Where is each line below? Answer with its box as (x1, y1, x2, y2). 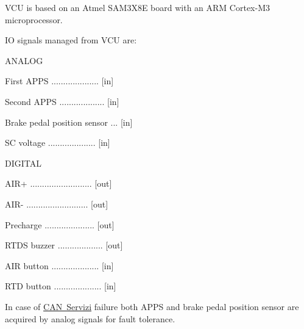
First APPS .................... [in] (5, 74, 114, 87)
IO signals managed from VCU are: (5, 34, 137, 46)
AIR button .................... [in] (5, 259, 114, 272)
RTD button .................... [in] (5, 280, 116, 292)
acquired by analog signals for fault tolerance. (5, 312, 175, 325)
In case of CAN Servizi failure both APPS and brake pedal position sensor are (5, 300, 299, 313)
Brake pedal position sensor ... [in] (5, 115, 133, 128)
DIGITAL (5, 156, 41, 169)
